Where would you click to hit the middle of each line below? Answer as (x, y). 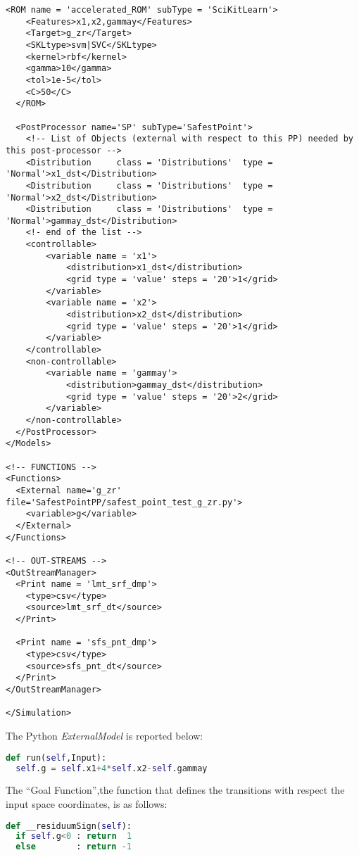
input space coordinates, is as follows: (87, 803)
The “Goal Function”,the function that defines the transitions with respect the (175, 790)
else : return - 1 (74, 847)
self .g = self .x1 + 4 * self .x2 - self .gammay (112, 768)
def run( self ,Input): (56, 758)
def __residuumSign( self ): (69, 826)
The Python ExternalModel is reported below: (105, 736)
